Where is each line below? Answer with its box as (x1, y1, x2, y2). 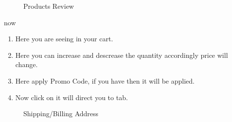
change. (15, 59, 38, 70)
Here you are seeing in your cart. (15, 34, 113, 44)
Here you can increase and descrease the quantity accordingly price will (15, 50, 228, 60)
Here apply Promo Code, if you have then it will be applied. (15, 75, 195, 86)
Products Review (23, 1, 74, 11)
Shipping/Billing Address (23, 108, 99, 119)
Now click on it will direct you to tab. (15, 92, 128, 102)
